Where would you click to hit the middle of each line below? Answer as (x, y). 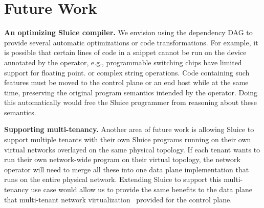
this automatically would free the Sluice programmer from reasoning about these (130, 102)
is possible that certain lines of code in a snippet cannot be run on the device (125, 52)
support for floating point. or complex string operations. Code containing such (127, 72)
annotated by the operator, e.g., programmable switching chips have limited (123, 62)
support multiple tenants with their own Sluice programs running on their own (128, 139)
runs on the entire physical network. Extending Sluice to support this (113, 179)
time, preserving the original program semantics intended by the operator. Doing (131, 92)
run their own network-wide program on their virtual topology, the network (122, 159)
